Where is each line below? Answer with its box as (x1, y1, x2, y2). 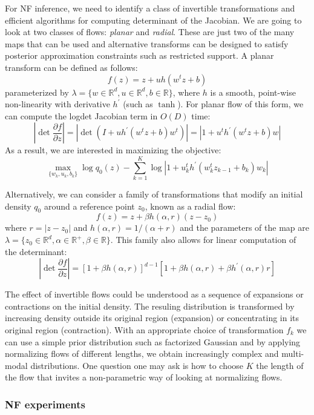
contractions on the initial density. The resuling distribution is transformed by (5, 299, 295, 312)
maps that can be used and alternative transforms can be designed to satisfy (5, 37, 289, 50)
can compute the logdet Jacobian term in (5, 109, 158, 122)
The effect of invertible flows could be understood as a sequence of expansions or (5, 288, 304, 300)
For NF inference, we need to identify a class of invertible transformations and (5, 2, 295, 14)
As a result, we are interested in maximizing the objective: (5, 144, 221, 156)
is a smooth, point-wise (210, 85, 296, 98)
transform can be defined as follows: (5, 61, 138, 73)
